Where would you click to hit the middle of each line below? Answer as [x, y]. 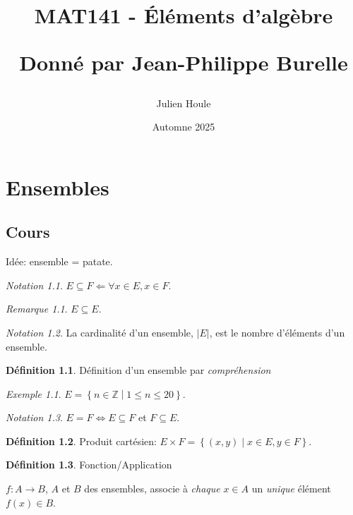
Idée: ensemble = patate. [59, 261]
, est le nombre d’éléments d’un [277, 332]
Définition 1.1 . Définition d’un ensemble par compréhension [138, 370]
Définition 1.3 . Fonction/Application [89, 465]
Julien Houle [184, 103]
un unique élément [291, 489]
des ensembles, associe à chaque [152, 489]
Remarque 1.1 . [37, 309]
